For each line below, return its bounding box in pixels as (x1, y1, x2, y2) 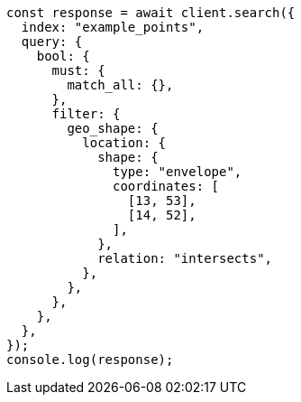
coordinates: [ (113, 179, 220, 193)
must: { (51, 63, 105, 78)
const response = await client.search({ (6, 5, 296, 20)
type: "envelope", (113, 164, 242, 179)
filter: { (51, 107, 121, 121)
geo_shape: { (67, 121, 159, 136)
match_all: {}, (67, 78, 174, 92)
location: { (82, 136, 167, 150)
